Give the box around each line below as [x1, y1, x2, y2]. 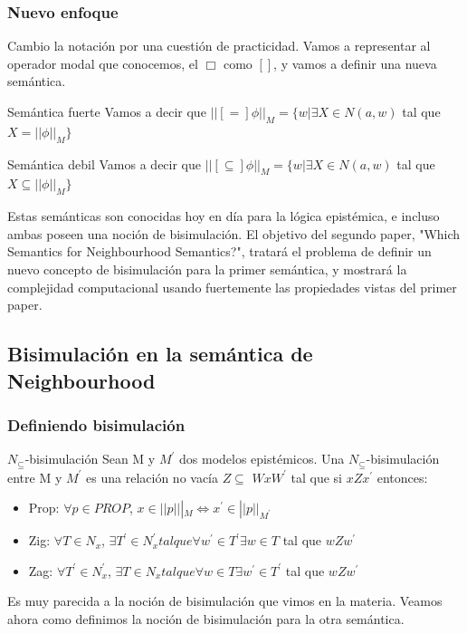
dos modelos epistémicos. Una [179, 449, 345, 468]
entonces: [376, 467, 428, 486]
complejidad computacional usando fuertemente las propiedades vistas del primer [7, 277, 457, 296]
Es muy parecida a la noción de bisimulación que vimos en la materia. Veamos [7, 591, 443, 610]
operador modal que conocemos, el [7, 53, 198, 72]
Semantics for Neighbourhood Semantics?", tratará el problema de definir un [7, 242, 432, 261]
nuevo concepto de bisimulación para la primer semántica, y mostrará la [7, 259, 407, 278]
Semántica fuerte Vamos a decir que [7, 102, 206, 120]
